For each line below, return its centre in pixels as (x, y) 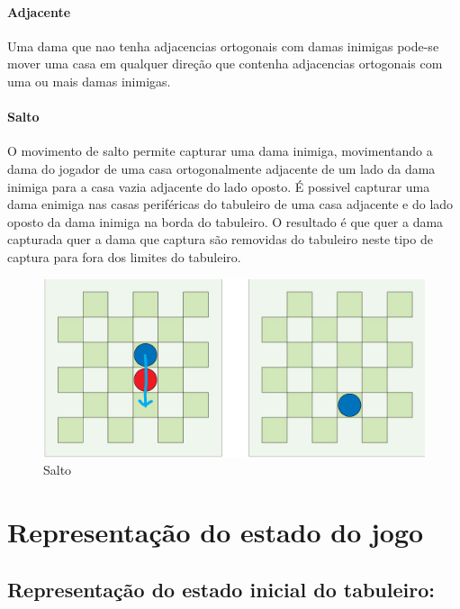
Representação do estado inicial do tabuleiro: (221, 589)
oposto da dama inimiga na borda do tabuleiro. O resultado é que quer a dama (225, 221)
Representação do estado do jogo (216, 531)
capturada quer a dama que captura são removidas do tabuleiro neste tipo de (220, 239)
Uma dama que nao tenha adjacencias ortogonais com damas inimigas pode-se (223, 45)
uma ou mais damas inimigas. (89, 81)
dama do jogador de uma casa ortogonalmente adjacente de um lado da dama (221, 168)
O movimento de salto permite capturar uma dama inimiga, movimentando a (220, 151)
